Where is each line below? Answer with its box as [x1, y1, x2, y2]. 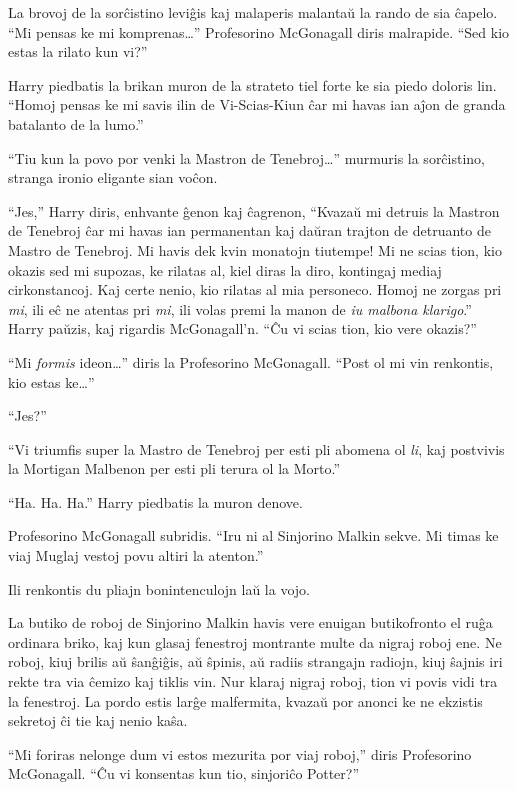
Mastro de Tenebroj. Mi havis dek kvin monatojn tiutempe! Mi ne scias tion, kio [8, 239, 502, 260]
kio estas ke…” [8, 371, 95, 392]
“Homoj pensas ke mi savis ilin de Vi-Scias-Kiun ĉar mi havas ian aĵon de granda [8, 94, 506, 115]
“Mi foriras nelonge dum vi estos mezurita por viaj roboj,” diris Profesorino [8, 743, 472, 764]
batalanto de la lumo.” [8, 113, 144, 134]
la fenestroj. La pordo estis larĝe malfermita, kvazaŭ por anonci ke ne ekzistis [8, 690, 483, 711]
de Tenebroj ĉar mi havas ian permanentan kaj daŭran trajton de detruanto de [8, 220, 491, 241]
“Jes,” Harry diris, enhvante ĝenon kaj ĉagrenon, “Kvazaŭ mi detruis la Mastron [8, 200, 500, 221]
